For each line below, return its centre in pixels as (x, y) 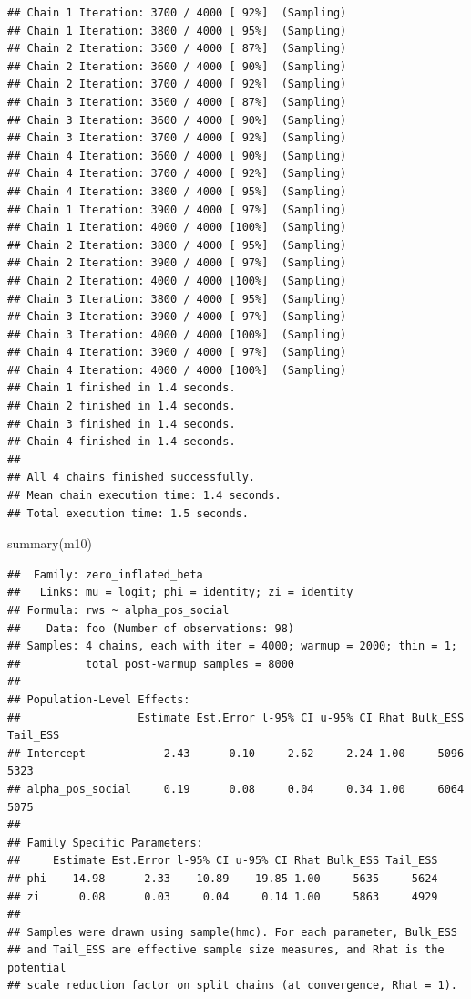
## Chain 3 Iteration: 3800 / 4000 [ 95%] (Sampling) (177, 299)
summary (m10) (50, 543)
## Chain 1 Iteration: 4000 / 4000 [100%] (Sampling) (177, 228)
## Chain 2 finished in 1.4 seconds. (122, 406)
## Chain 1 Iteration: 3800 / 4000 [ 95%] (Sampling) (177, 31)
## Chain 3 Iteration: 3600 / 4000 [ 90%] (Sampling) (177, 120)
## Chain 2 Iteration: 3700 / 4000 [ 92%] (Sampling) (177, 84)
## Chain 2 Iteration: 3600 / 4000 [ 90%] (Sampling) (177, 66)
